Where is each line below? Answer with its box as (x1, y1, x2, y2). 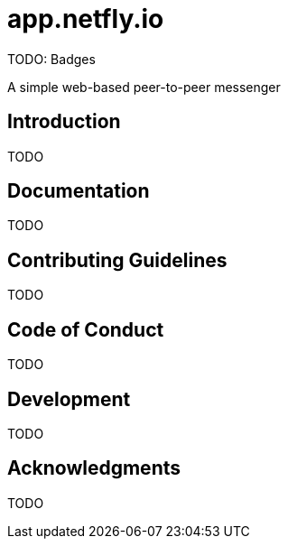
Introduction (7, 110, 121, 134)
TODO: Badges (7, 51, 96, 67)
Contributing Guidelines (7, 248, 228, 272)
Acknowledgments (7, 457, 181, 480)
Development (7, 387, 131, 411)
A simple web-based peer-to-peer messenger (7, 79, 281, 95)
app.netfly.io (7, 4, 164, 34)
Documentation (7, 180, 150, 203)
